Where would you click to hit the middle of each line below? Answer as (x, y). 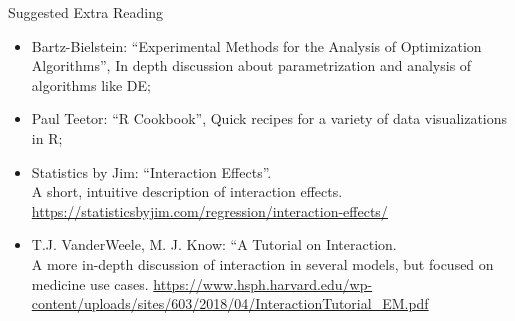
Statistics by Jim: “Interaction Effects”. (151, 171)
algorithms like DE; (91, 84)
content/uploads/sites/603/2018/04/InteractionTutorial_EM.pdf (230, 303)
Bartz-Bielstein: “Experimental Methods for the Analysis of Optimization (256, 45)
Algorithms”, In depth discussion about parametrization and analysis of (251, 65)
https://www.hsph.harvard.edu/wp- (263, 283)
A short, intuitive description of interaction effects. (187, 191)
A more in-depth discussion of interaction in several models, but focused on (262, 263)
